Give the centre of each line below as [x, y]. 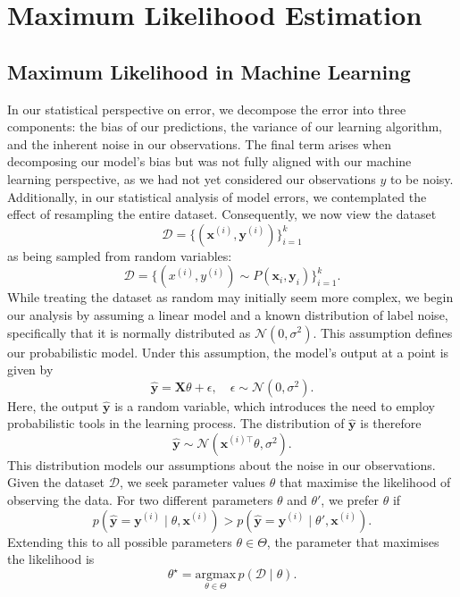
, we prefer [350, 500]
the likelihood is [51, 559]
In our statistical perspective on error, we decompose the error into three [207, 109]
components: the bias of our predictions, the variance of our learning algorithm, [225, 126]
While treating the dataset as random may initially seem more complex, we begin [230, 297]
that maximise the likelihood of [365, 482]
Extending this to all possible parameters [120, 541]
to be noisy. [422, 178]
